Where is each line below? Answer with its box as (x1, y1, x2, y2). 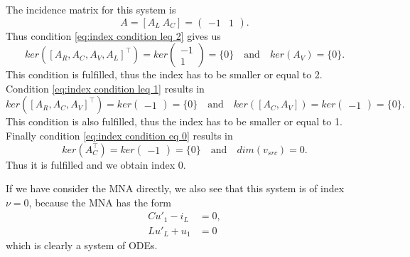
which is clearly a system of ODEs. (6, 238, 158, 253)
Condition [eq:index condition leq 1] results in (6, 80, 205, 95)
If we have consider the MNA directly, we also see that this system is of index (6, 181, 345, 196)
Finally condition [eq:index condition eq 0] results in (6, 127, 233, 142)
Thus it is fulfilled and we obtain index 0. (6, 157, 186, 172)
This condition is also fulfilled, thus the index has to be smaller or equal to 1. (6, 114, 342, 129)
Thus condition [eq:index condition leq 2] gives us (6, 28, 221, 43)
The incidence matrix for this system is (6, 2, 176, 16)
